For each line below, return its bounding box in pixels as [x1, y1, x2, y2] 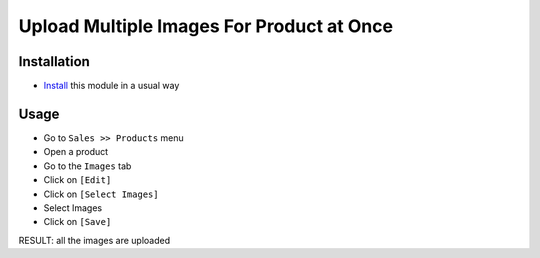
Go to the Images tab [43, 160, 132, 172]
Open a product [43, 146, 109, 158]
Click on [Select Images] [43, 188, 159, 200]
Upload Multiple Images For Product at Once [18, 15, 394, 37]
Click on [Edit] [43, 174, 112, 186]
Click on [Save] [43, 216, 112, 228]
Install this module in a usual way [43, 80, 180, 92]
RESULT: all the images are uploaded [18, 234, 170, 246]
